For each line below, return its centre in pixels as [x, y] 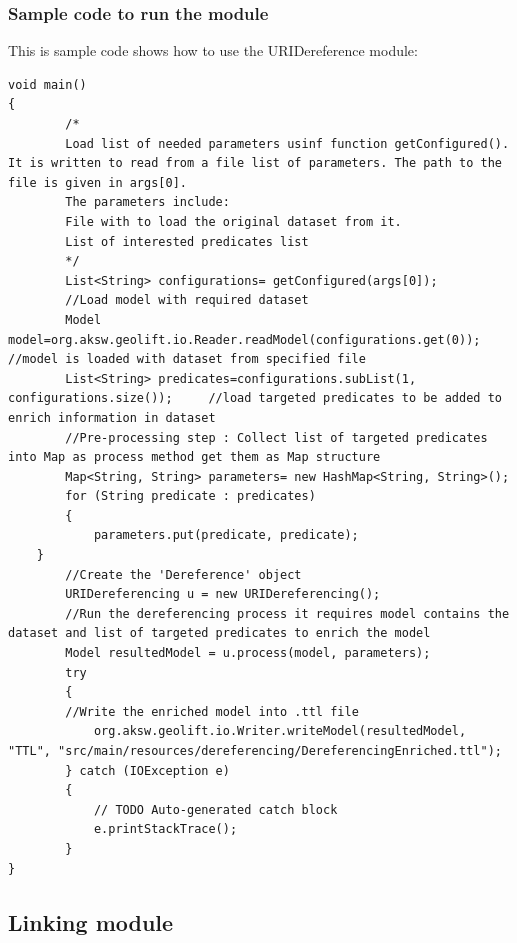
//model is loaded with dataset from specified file [187, 359]
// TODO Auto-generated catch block [215, 809]
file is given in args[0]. [97, 182]
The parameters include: [147, 202]
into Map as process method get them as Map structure [194, 457]
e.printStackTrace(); [165, 829]
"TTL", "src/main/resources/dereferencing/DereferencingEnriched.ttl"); [255, 751]
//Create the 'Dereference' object [183, 574]
